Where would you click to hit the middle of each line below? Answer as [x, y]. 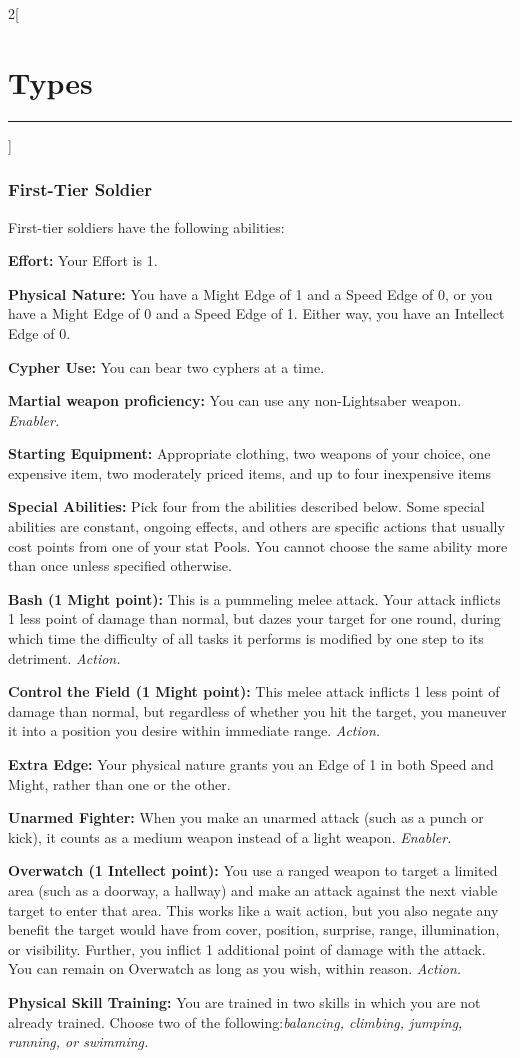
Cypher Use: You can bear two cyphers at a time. [166, 366]
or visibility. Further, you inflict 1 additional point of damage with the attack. [247, 948]
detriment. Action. [64, 657]
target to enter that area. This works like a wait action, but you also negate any [253, 909]
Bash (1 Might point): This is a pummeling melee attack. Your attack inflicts [254, 598]
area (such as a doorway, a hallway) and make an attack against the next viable [253, 889]
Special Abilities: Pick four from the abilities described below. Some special [246, 506]
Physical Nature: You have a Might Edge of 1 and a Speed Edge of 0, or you [250, 293]
